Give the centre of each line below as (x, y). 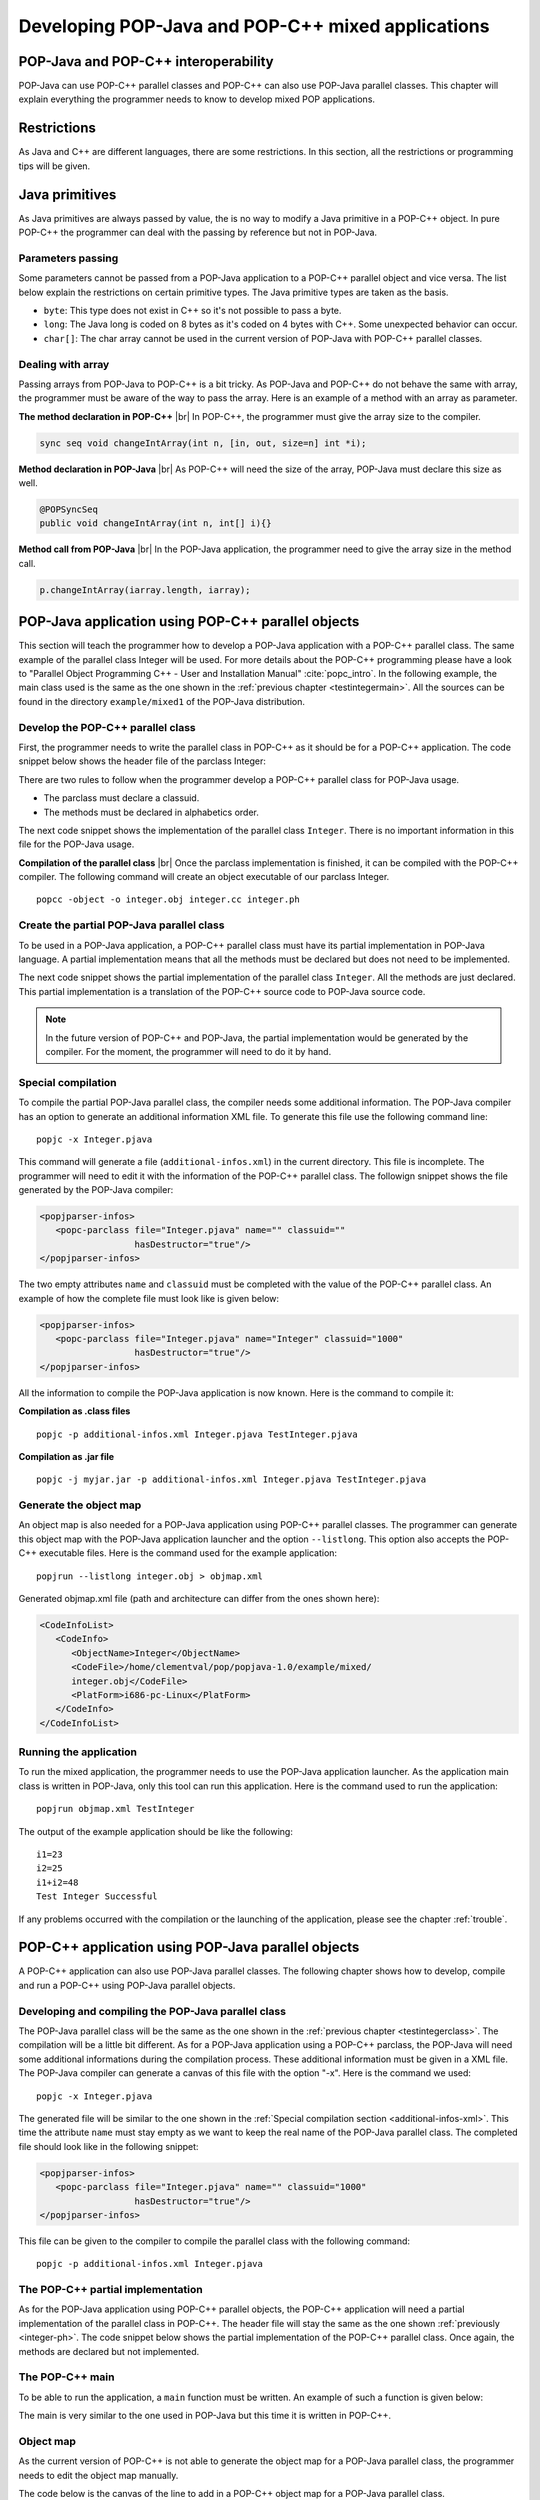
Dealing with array (64, 364)
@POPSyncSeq (69, 509)
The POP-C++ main (66, 2377)
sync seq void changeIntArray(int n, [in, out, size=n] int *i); (203, 443)
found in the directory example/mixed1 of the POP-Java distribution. (161, 701)
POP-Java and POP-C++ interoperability (146, 61)
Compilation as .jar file (66, 1456)
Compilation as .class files (74, 1411)
